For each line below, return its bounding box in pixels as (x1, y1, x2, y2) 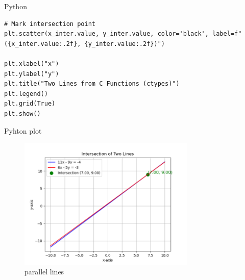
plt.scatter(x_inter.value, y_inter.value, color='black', (4, 30, 209, 38)
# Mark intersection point (4, 20, 95, 28)
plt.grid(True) (4, 100, 56, 108)
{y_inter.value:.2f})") (84, 40, 165, 47)
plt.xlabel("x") (4, 60, 59, 67)
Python (4, 1, 27, 11)
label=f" (212, 30, 242, 38)
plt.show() (4, 110, 41, 117)
